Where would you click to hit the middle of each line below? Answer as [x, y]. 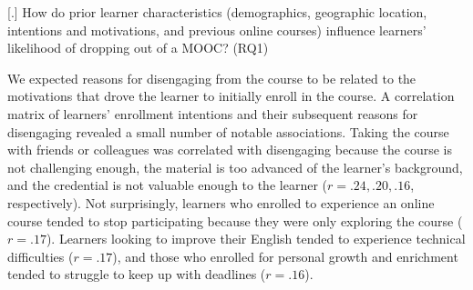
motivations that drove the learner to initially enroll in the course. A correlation [231, 96]
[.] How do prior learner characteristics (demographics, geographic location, [217, 12]
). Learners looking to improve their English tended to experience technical [256, 239]
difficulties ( [41, 256]
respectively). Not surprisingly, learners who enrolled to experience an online [221, 202]
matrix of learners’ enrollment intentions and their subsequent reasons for [213, 113]
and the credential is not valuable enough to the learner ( [167, 185]
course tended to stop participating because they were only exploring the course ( [235, 220]
